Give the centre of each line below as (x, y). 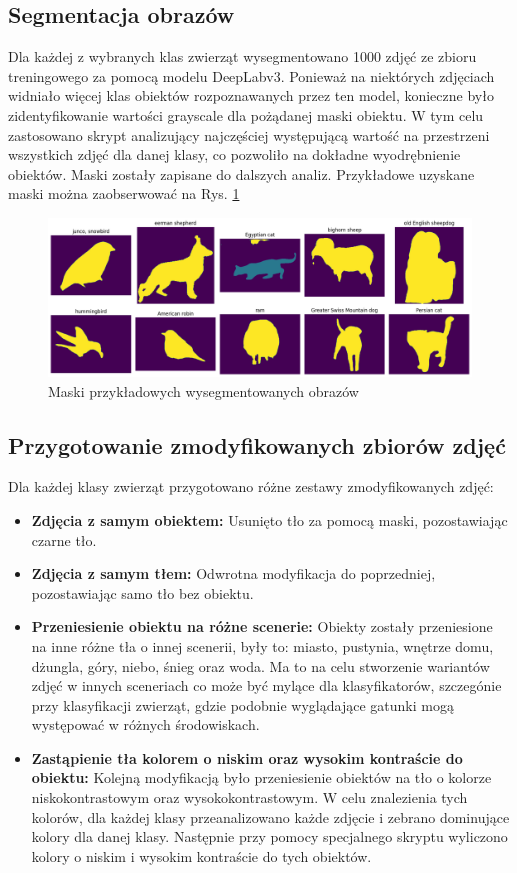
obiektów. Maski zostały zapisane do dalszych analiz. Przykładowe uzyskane (241, 173)
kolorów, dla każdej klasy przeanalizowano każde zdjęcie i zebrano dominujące (270, 816)
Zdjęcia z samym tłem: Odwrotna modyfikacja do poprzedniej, (233, 573)
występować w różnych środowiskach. (145, 724)
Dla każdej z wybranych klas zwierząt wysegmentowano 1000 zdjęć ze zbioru (242, 56)
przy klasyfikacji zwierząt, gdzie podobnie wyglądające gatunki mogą (242, 704)
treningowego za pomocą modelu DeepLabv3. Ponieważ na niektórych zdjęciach (251, 75)
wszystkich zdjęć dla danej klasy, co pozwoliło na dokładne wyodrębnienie (234, 154)
